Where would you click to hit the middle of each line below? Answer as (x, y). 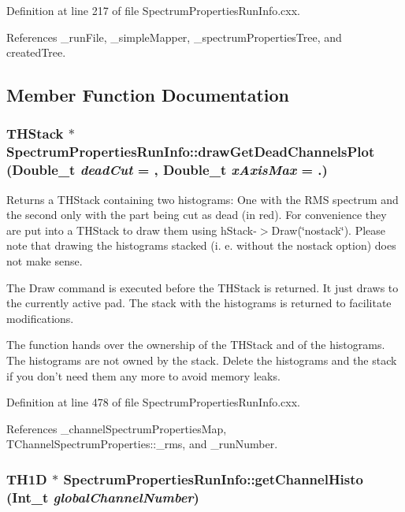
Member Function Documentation (148, 95)
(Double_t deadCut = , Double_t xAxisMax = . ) (167, 170)
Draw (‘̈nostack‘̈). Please (329, 230)
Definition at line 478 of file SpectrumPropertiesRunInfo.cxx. (154, 402)
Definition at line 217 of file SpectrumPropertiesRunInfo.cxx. (154, 10)
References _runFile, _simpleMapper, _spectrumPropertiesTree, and (174, 37)
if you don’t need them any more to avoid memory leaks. (143, 375)
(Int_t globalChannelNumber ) (103, 497)
